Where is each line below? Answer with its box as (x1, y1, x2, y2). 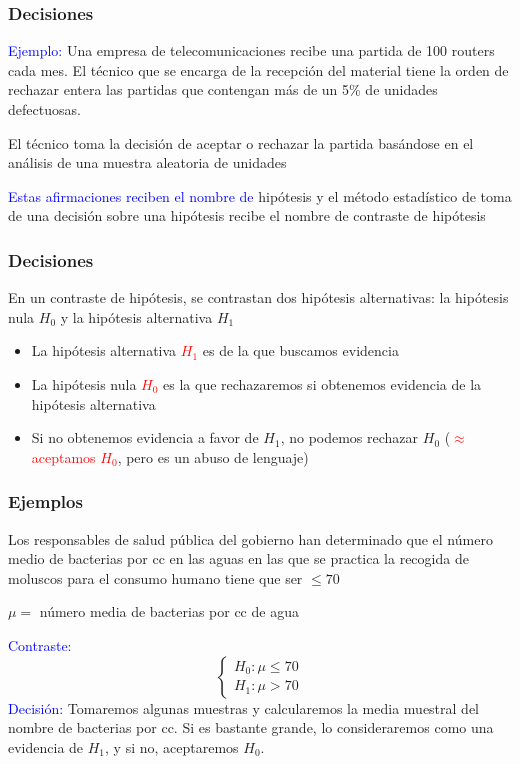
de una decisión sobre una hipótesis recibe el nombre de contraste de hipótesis (8, 205, 486, 226)
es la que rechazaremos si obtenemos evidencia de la (163, 373, 482, 394)
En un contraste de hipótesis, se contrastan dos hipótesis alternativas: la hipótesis (8, 287, 509, 308)
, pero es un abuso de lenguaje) (117, 446, 309, 467)
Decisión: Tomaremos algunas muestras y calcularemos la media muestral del (8, 697, 479, 718)
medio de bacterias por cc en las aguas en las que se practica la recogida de (8, 548, 469, 569)
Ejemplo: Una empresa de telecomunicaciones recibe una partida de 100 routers (8, 40, 495, 61)
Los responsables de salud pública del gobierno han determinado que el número (8, 528, 493, 549)
